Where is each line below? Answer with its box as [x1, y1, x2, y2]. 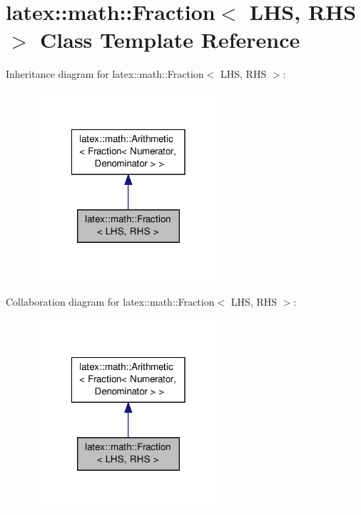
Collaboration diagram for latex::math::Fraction [6, 294, 215, 309]
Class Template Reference [40, 25, 300, 54]
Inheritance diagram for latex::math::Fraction [6, 66, 204, 81]
